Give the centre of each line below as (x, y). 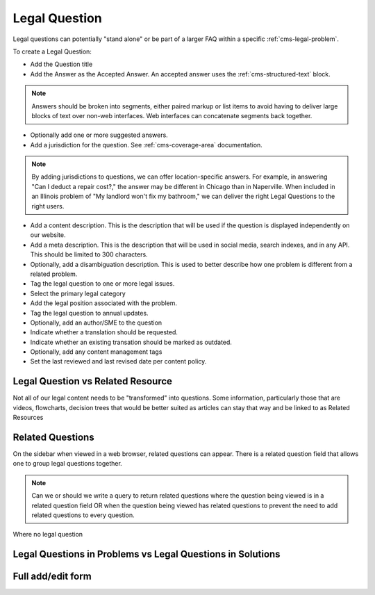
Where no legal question (48, 535)
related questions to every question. (83, 515)
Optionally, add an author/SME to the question (96, 323)
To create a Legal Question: (52, 51)
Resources (28, 418)
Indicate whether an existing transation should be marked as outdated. (131, 342)
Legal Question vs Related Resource (93, 381)
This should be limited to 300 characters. (89, 254)
